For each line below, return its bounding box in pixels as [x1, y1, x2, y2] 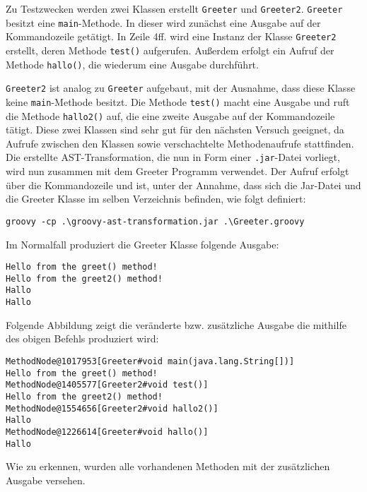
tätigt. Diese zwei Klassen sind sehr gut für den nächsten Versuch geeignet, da [6, 122, 344, 137]
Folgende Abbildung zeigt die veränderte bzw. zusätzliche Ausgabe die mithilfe [6, 317, 346, 332]
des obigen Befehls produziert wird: [6, 331, 159, 346]
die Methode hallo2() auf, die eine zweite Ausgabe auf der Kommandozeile [6, 108, 335, 123]
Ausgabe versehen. [6, 472, 86, 487]
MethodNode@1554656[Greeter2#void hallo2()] [6, 403, 219, 414]
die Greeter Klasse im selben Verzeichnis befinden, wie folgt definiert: [6, 191, 306, 206]
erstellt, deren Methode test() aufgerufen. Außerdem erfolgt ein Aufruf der [6, 42, 334, 57]
